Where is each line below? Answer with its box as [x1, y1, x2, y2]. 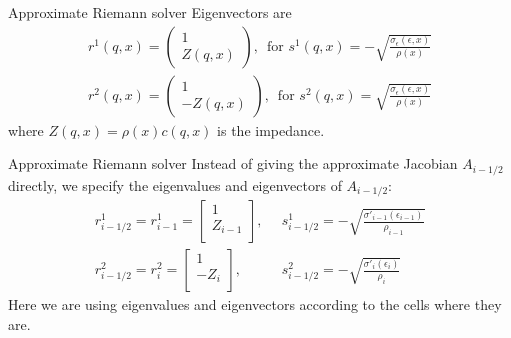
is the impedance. [217, 119, 325, 140]
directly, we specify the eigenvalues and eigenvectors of [8, 174, 342, 195]
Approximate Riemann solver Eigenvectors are [8, 2, 292, 22]
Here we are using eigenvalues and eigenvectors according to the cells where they [8, 294, 502, 315]
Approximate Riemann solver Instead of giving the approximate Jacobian [8, 153, 458, 174]
